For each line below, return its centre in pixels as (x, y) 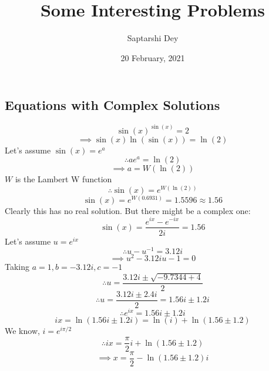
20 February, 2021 (153, 57)
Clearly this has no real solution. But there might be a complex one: (128, 210)
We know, (22, 330)
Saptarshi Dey (153, 38)
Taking (17, 267)
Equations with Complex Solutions (112, 105)
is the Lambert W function (63, 179)
